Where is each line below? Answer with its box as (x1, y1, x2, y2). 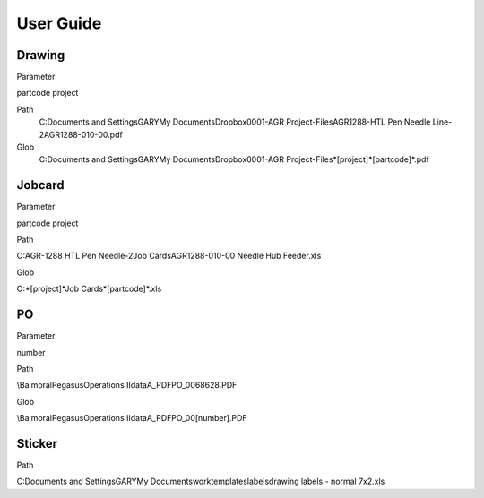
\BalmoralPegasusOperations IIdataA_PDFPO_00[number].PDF (16, 413, 247, 424)
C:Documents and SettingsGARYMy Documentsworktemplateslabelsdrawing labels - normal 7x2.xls (16, 476, 385, 487)
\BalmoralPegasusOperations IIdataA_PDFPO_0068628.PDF (16, 380, 238, 391)
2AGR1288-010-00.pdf (39, 129, 123, 140)
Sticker (16, 435, 58, 451)
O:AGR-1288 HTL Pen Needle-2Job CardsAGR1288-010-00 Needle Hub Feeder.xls (16, 251, 322, 262)
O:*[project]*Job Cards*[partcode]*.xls (16, 283, 162, 295)
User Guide (16, 13, 102, 33)
